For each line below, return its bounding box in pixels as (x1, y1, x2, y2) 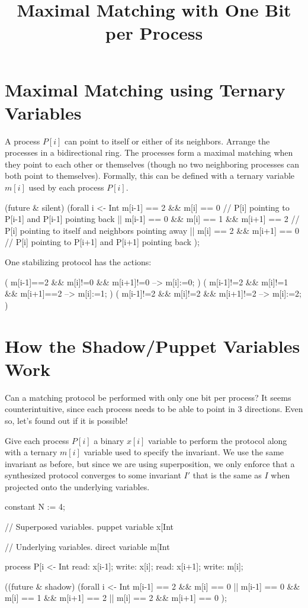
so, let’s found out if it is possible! (5, 414, 128, 426)
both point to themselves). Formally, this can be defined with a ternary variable (5, 169, 295, 182)
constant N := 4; (5, 500, 65, 513)
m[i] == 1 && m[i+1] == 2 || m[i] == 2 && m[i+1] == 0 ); (5, 591, 227, 604)
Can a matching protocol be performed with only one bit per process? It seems (5, 391, 291, 403)
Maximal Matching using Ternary (5, 77, 285, 101)
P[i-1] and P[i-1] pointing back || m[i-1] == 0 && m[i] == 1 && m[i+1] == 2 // (5, 213, 300, 225)
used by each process (28, 181, 104, 194)
